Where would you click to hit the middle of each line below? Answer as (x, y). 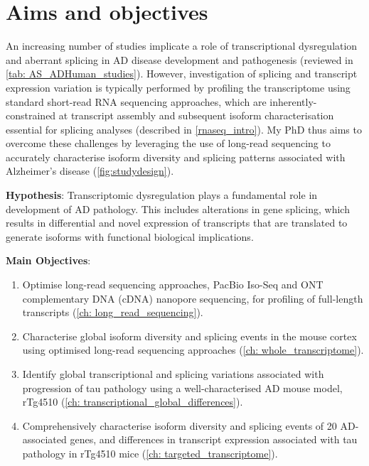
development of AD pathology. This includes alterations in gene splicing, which (178, 208)
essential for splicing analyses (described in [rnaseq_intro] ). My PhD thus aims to (184, 129)
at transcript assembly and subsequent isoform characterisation (196, 115)
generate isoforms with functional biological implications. (130, 236)
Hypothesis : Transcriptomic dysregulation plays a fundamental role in (162, 195)
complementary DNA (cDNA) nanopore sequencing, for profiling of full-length (193, 298)
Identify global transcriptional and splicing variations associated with (173, 374)
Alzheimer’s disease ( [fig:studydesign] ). (90, 171)
